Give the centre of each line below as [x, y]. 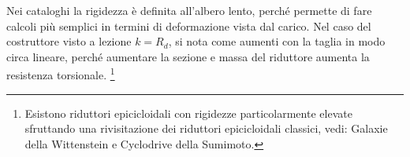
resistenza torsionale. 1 [61, 74]
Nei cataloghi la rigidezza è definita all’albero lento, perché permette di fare [189, 10]
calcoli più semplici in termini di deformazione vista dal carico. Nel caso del [189, 26]
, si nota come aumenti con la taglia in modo [277, 41]
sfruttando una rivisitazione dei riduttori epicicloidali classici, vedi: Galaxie [206, 128]
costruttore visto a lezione [69, 41]
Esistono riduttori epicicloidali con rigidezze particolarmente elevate [188, 113]
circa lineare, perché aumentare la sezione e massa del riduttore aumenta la [188, 56]
